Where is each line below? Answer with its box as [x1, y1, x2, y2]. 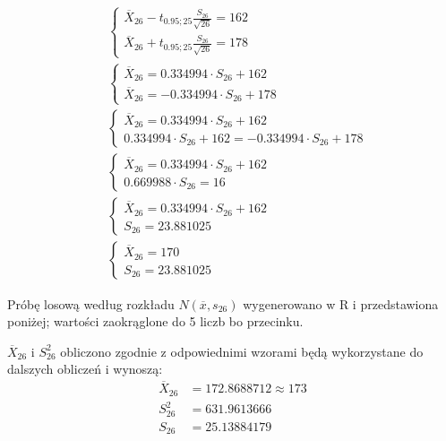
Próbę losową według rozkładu [7, 294, 175, 313]
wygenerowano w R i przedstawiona [243, 294, 439, 313]
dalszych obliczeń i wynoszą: [7, 359, 163, 378]
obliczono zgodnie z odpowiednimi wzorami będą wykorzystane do [60, 342, 424, 360]
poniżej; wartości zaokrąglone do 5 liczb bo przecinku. [7, 312, 304, 331]
